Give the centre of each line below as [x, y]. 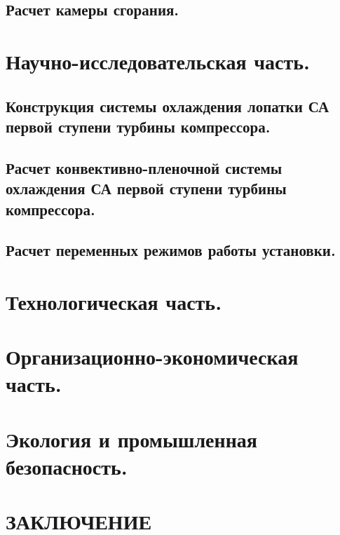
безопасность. [67, 466]
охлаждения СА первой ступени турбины [146, 188]
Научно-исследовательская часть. [158, 61]
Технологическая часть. [114, 301]
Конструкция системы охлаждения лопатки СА [168, 106]
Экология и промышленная [131, 439]
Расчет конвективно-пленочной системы [144, 167]
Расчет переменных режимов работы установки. [171, 250]
